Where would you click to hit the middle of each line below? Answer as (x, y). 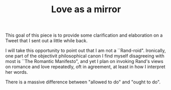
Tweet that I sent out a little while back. (47, 41)
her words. (17, 72)
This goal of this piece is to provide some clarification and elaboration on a (84, 35)
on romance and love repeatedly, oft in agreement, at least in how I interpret (85, 67)
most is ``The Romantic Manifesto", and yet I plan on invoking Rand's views (84, 62)
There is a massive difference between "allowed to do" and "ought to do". (83, 82)
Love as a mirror (86, 9)
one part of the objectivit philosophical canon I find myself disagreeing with (85, 56)
